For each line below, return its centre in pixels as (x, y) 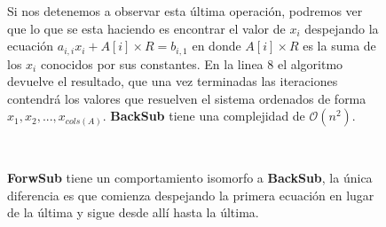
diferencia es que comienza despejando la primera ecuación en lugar (191, 195)
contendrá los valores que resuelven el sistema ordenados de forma (187, 98)
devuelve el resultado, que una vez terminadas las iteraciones (173, 81)
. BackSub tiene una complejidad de (204, 116)
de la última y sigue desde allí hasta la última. (133, 212)
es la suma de (339, 46)
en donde (217, 46)
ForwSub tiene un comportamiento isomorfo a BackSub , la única (190, 178)
